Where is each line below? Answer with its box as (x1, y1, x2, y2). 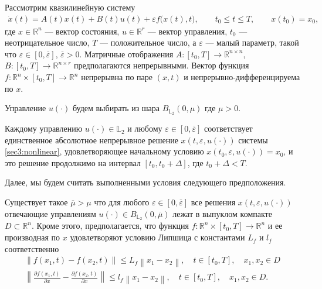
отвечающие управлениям (5, 207, 96, 219)
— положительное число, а (100, 36, 196, 49)
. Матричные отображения (79, 47, 174, 60)
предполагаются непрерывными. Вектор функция (74, 59, 249, 71)
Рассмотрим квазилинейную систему (5, 1, 135, 13)
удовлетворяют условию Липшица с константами (70, 231, 245, 243)
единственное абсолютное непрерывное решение (5, 133, 178, 146)
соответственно (5, 242, 59, 254)
